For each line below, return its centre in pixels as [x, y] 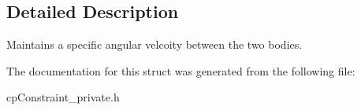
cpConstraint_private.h [63, 97]
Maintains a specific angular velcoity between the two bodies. [154, 44]
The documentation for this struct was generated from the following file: [181, 70]
